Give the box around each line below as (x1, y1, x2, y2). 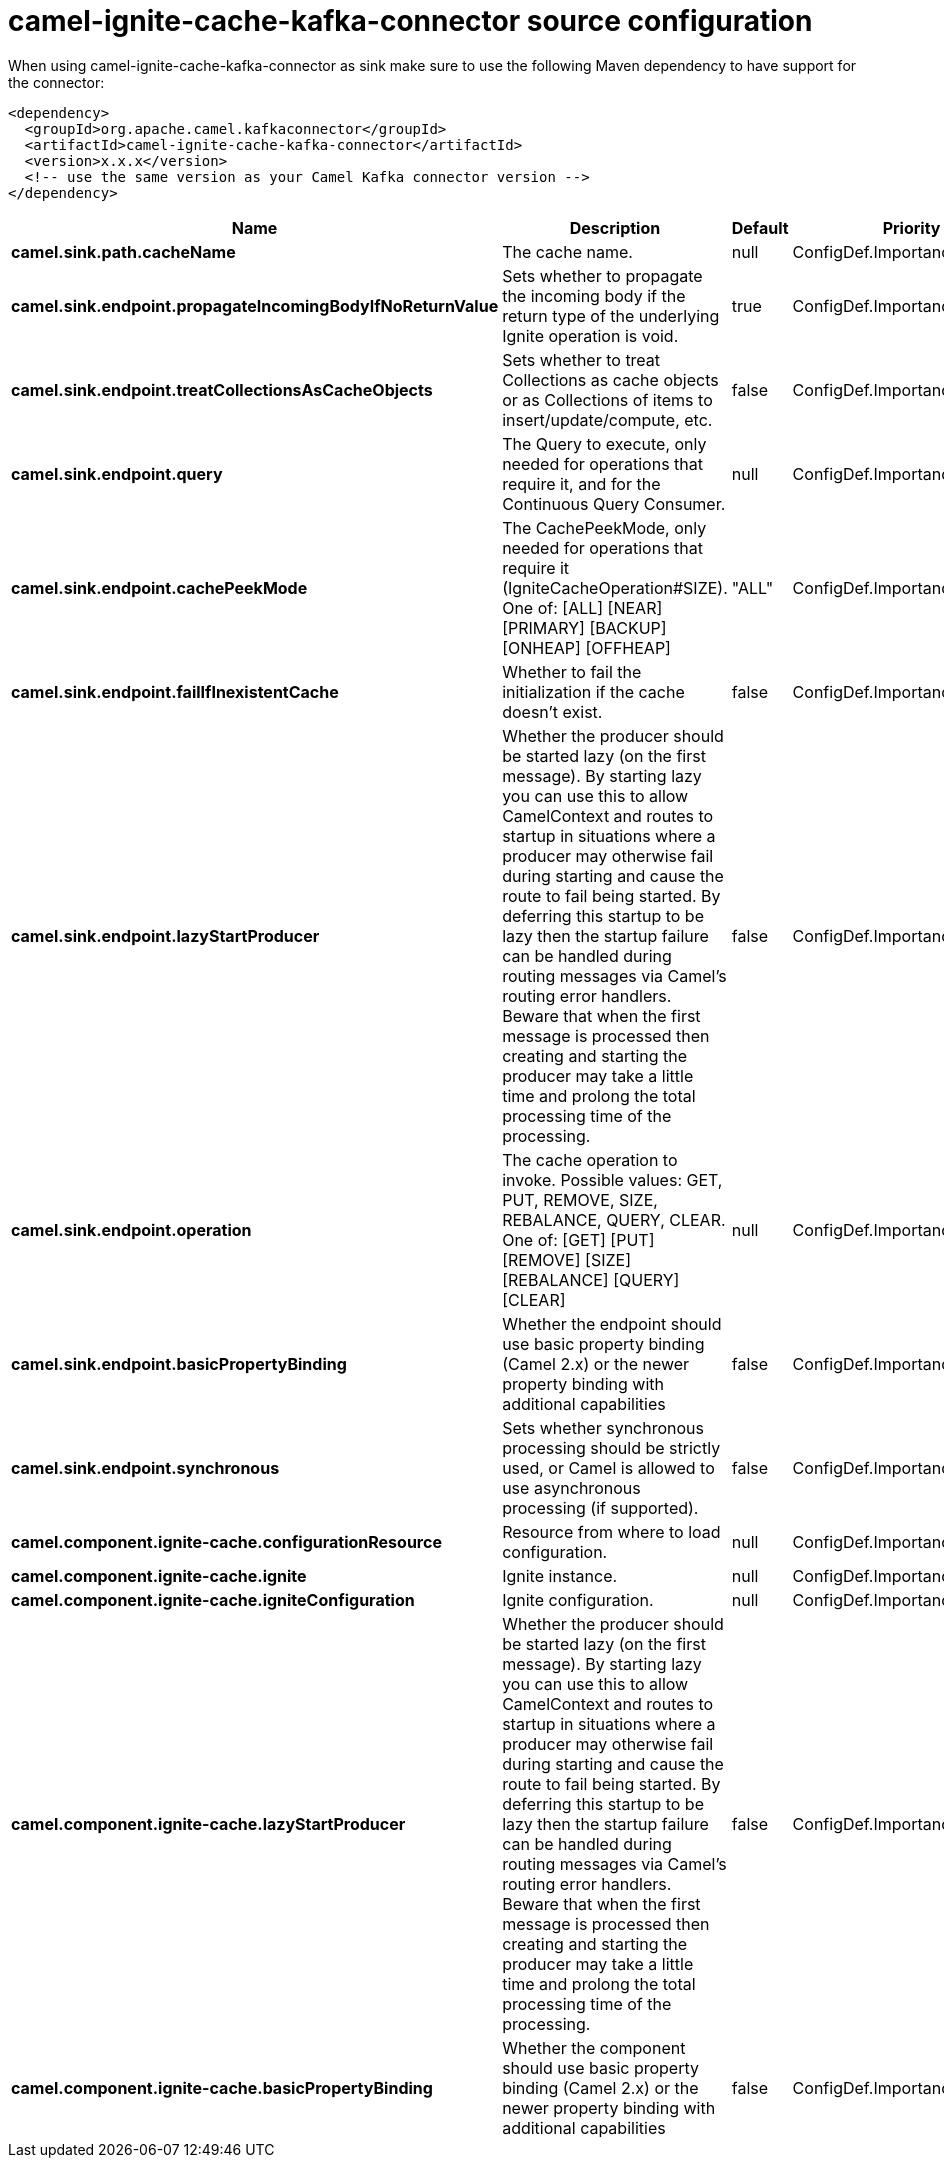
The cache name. (502, 241, 633, 262)
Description (569, 217, 661, 238)
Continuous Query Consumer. (502, 493, 726, 514)
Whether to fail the (502, 661, 642, 682)
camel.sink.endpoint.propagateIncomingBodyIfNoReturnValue (11, 295, 499, 316)
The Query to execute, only (502, 433, 707, 454)
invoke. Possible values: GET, (502, 1169, 723, 1190)
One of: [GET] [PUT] (502, 1229, 655, 1250)
